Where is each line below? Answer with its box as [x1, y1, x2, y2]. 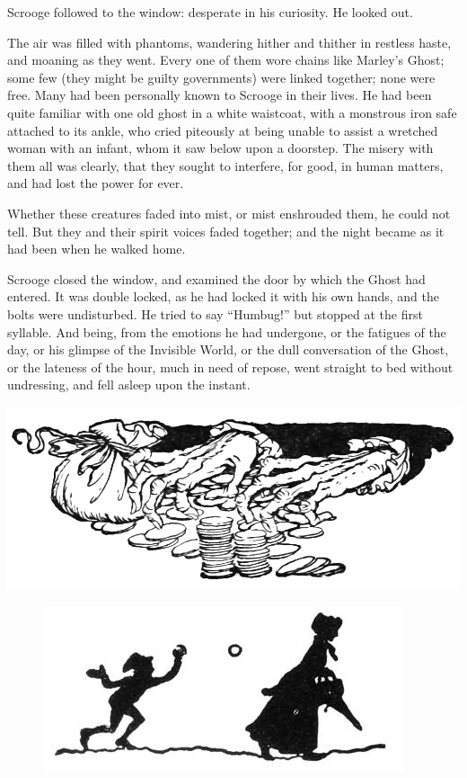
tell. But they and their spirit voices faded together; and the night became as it [7, 221, 445, 240]
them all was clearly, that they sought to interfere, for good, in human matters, [7, 156, 444, 174]
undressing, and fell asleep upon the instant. [7, 375, 251, 394]
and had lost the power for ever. [7, 174, 184, 192]
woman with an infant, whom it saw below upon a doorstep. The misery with [7, 139, 434, 157]
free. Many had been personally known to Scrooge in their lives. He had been [7, 85, 432, 104]
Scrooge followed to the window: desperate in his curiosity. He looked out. [7, 3, 413, 21]
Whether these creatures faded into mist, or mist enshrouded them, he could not [7, 203, 451, 222]
